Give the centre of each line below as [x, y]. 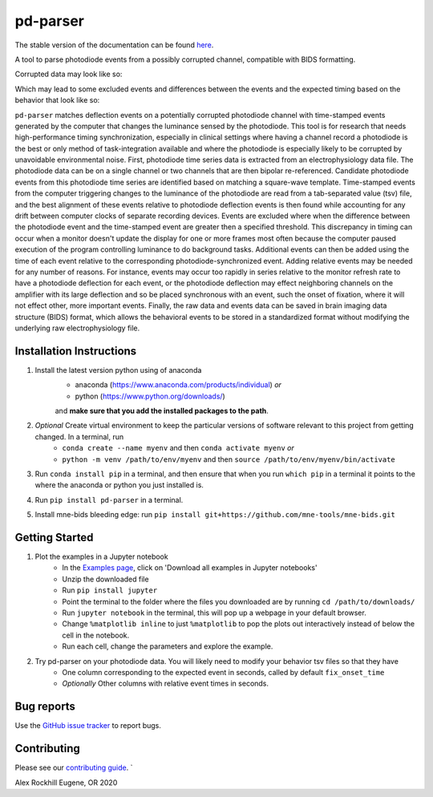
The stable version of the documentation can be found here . [114, 45]
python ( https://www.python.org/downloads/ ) [150, 396]
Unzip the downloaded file [105, 579]
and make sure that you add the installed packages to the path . [162, 411]
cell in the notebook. [96, 635]
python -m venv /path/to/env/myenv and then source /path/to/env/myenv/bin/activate [229, 459]
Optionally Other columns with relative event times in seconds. [165, 684]
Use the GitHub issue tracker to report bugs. [88, 726]
